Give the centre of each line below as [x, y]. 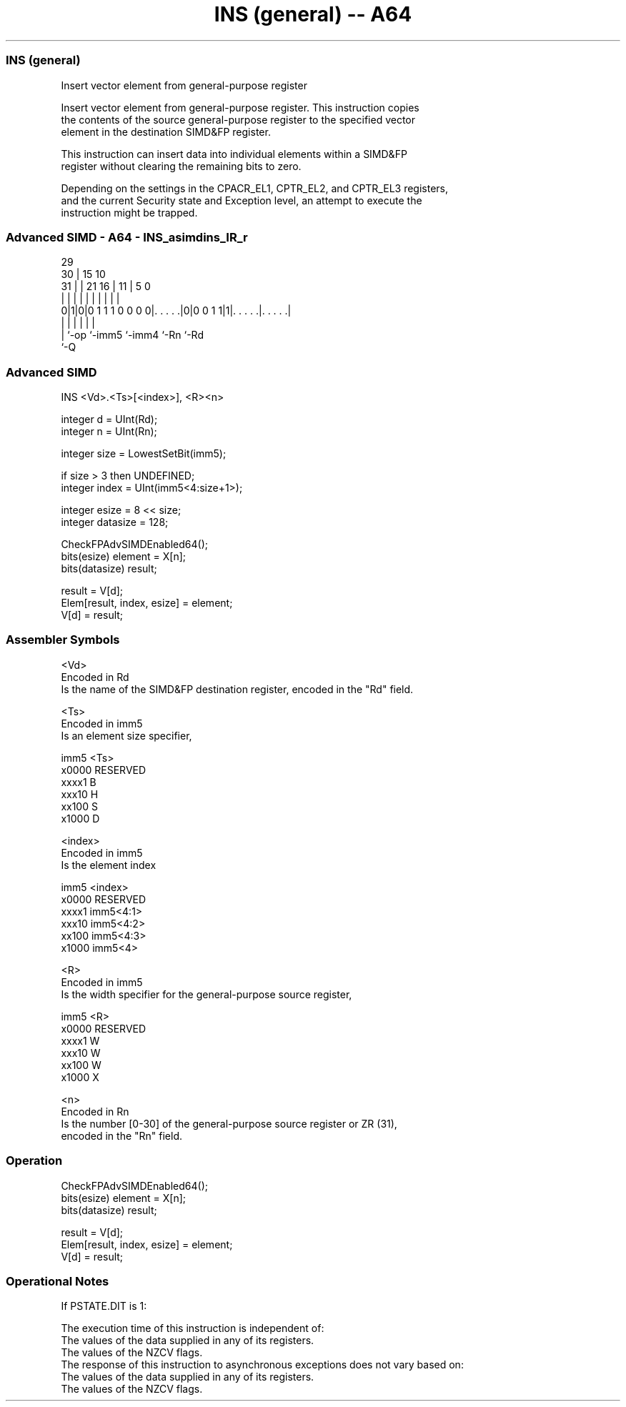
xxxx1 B [79, 782]
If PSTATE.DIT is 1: [104, 1306]
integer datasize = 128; [115, 522]
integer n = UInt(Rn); [109, 431]
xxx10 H [80, 794]
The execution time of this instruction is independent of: [193, 1328]
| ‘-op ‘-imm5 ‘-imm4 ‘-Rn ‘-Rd [132, 335]
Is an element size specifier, [126, 735]
